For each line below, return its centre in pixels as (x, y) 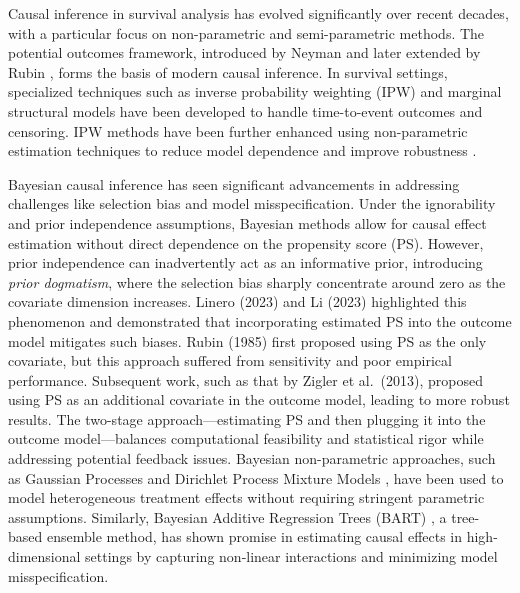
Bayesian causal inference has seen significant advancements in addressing (234, 183)
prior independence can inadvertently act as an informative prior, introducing (245, 262)
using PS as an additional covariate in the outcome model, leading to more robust (259, 399)
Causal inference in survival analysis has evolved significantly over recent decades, (258, 13)
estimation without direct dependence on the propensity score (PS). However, (246, 242)
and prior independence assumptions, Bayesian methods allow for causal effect (247, 222)
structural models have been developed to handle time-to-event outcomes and (245, 110)
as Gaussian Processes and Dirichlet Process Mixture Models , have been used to (256, 477)
